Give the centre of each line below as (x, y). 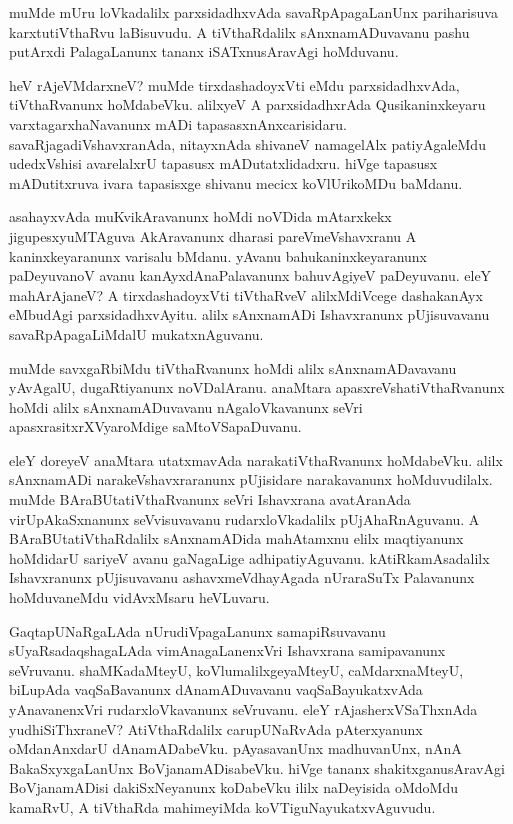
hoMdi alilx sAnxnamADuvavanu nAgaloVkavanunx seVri (186, 406)
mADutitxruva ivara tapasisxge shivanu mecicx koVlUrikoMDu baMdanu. (236, 182)
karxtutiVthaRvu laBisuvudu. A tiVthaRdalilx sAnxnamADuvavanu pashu (239, 31)
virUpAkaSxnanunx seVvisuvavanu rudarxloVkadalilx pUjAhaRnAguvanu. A (244, 518)
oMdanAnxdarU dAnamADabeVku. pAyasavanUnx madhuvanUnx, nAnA (235, 748)
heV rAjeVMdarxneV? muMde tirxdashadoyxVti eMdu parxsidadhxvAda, (234, 84)
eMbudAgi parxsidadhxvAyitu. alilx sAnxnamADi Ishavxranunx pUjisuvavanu (249, 314)
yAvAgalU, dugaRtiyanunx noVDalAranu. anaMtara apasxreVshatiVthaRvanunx (257, 387)
